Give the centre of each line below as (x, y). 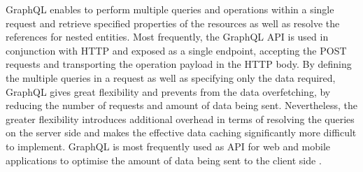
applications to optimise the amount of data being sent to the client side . (164, 160)
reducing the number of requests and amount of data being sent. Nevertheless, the (181, 105)
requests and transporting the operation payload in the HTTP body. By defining (179, 64)
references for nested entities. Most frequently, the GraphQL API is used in (167, 37)
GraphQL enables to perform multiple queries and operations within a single (170, 9)
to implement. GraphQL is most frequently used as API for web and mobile (168, 146)
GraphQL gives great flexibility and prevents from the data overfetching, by (168, 91)
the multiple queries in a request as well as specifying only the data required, (171, 77)
